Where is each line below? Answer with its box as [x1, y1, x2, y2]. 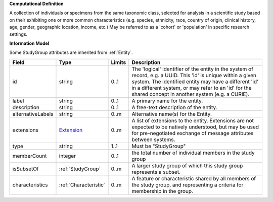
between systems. [131, 136, 175, 143]
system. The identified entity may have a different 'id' [131, 78, 259, 85]
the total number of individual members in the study [131, 149, 255, 156]
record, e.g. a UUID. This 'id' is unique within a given [131, 72, 257, 79]
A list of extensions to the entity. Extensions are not [131, 117, 254, 124]
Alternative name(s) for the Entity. [131, 110, 212, 117]
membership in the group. [131, 187, 193, 194]
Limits [111, 58, 126, 65]
